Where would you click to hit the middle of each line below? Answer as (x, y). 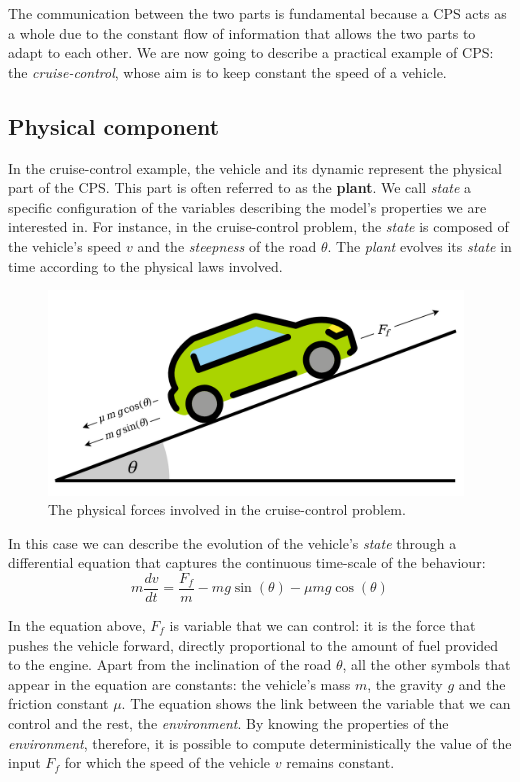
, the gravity (405, 683)
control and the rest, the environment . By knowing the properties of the (228, 722)
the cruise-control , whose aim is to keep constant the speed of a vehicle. (227, 71)
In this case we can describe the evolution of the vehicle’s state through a (232, 542)
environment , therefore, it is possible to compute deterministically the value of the (260, 742)
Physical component (114, 125)
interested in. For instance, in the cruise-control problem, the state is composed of (258, 226)
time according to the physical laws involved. (145, 265)
